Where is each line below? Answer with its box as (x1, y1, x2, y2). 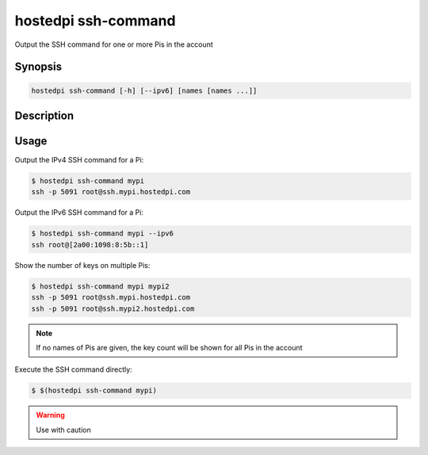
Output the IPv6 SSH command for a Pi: (14, 208, 144, 217)
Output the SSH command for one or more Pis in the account (14, 40, 213, 49)
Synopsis (14, 60, 63, 74)
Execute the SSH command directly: (14, 365, 132, 374)
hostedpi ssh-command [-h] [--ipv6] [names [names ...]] (31, 86, 258, 95)
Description (14, 109, 75, 122)
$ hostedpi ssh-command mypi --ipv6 (31, 229, 174, 238)
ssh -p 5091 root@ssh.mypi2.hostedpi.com (31, 304, 195, 313)
